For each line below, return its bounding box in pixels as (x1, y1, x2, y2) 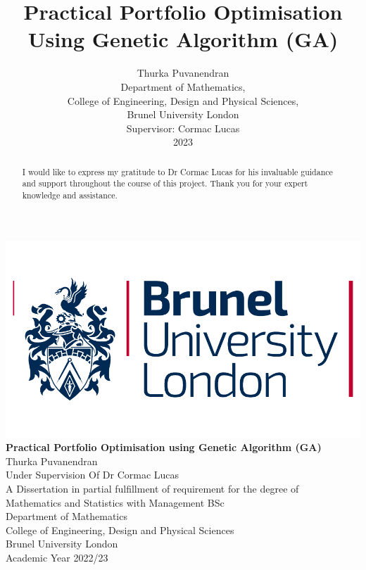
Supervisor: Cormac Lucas (126, 120, 240, 135)
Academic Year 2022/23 (6, 550, 108, 564)
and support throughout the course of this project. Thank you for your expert (22, 177, 308, 189)
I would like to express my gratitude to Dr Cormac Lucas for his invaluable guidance (22, 165, 333, 177)
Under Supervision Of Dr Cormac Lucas (6, 467, 179, 482)
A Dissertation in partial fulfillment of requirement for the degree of (6, 481, 299, 496)
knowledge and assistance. (22, 189, 118, 201)
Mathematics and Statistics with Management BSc (6, 495, 225, 509)
